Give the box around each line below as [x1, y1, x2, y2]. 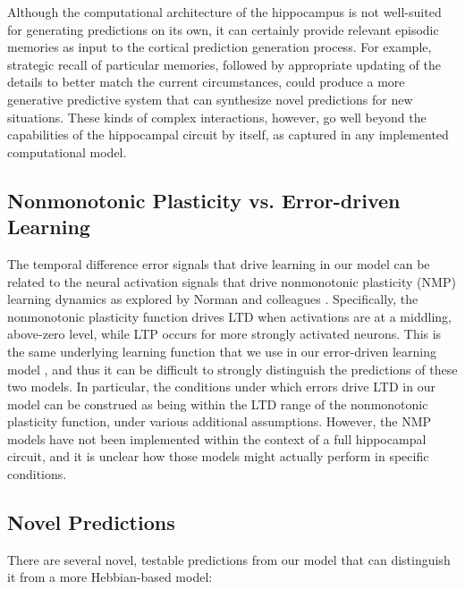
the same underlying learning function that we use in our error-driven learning [7, 341, 437, 360]
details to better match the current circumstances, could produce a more [7, 72, 405, 91]
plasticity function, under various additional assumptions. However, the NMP [7, 412, 432, 431]
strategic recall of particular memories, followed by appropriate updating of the [7, 55, 442, 73]
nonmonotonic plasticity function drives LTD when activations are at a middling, [7, 307, 452, 325]
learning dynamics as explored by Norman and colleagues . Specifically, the [7, 290, 418, 308]
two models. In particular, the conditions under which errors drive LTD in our [7, 377, 435, 396]
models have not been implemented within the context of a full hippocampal [7, 429, 427, 448]
